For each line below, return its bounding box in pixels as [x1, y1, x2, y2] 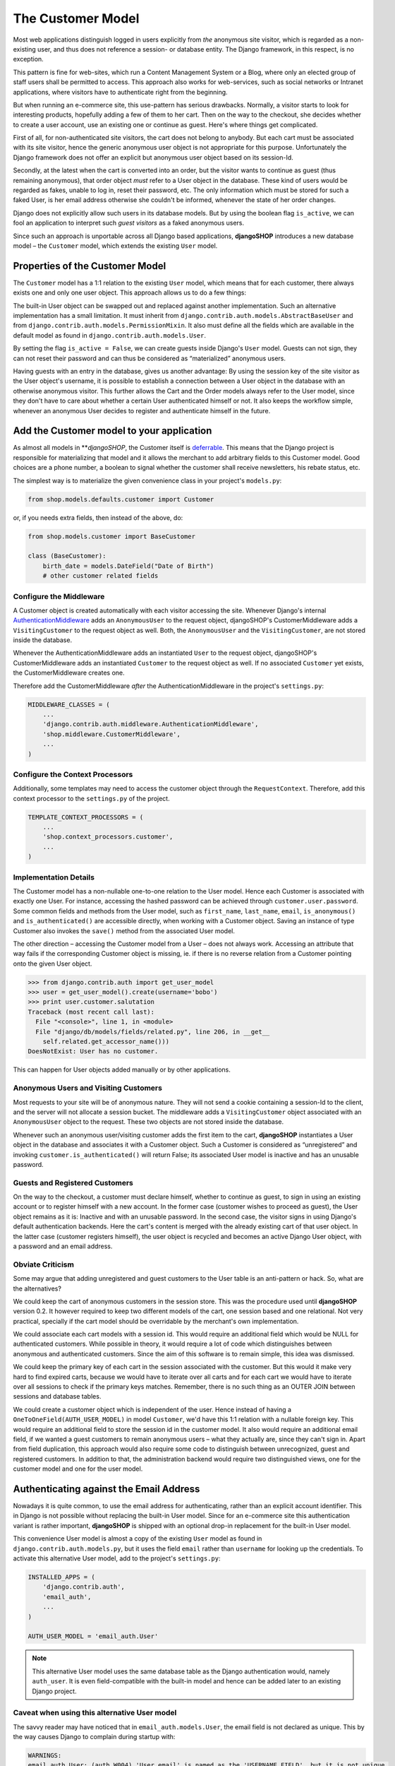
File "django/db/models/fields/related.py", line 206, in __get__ [35, 1028, 270, 1036]
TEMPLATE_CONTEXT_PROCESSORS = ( [28, 813, 144, 821]
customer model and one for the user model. [13, 1464, 143, 1473]
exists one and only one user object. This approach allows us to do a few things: [13, 288, 247, 297]
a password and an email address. [13, 1242, 113, 1250]
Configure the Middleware [13, 591, 105, 601]
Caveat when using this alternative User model [13, 1708, 177, 1718]
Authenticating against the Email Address [13, 1483, 200, 1495]
